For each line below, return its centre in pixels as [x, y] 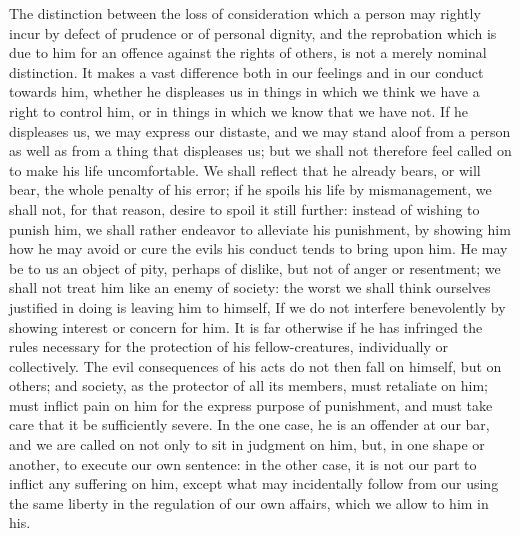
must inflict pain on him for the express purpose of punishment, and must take [251, 404]
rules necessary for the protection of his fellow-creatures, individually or [228, 346]
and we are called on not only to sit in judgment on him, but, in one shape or [247, 444]
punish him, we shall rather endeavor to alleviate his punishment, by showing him [260, 228]
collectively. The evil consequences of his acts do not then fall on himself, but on [255, 365]
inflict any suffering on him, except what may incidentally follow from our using [254, 483]
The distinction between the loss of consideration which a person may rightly [245, 13]
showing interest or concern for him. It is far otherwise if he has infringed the [246, 326]
